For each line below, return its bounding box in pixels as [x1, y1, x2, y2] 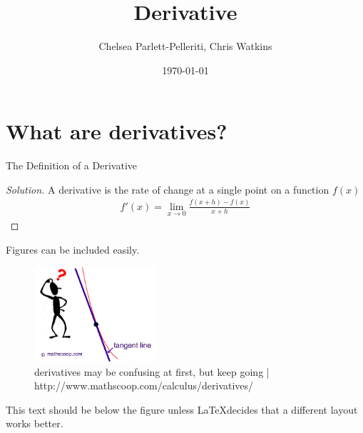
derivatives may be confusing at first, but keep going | [34, 364, 270, 379]
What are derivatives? [6, 116, 227, 146]
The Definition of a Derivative [6, 158, 137, 173]
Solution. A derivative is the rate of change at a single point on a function [6, 181, 329, 196]
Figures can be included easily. [6, 242, 140, 257]
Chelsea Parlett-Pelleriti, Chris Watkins [98, 39, 272, 54]
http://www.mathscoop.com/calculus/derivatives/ [34, 378, 254, 393]
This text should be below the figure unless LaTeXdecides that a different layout [6, 402, 358, 417]
